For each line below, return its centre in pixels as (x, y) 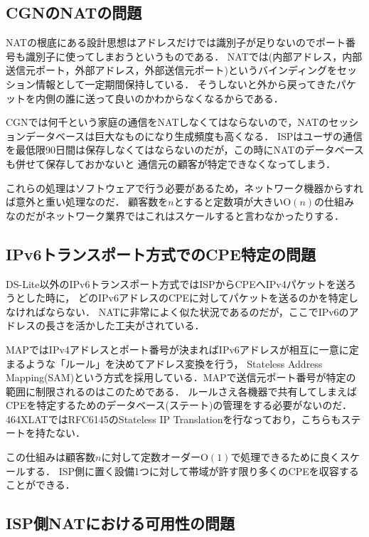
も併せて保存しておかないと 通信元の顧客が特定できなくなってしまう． (171, 163)
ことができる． (41, 485)
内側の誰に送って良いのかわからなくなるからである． (159, 98)
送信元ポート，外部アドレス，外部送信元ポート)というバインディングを (172, 70)
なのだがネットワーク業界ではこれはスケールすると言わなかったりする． (175, 215)
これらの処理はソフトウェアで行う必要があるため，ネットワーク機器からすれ (185, 187)
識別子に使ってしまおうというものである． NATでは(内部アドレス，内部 (194, 56)
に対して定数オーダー (151, 457)
